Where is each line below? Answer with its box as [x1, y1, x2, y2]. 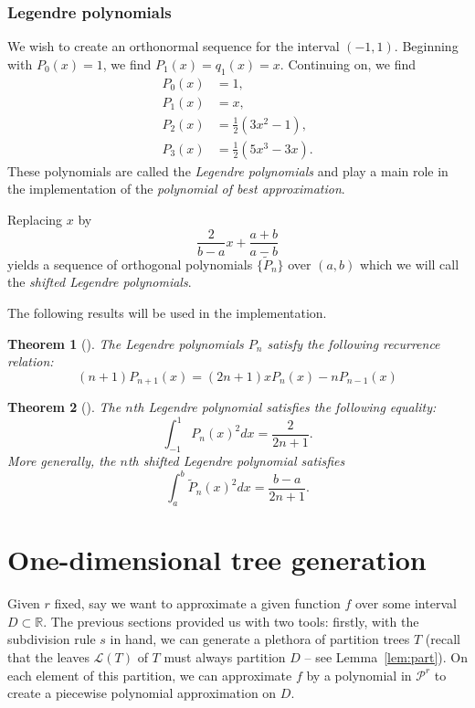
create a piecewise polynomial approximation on [7, 683, 277, 703]
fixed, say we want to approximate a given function [54, 594, 341, 613]
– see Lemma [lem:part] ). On [304, 647, 469, 666]
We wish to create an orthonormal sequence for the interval [7, 37, 340, 56]
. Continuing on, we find [280, 54, 417, 73]
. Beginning [394, 37, 459, 56]
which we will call [359, 254, 459, 273]
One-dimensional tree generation [7, 541, 427, 578]
